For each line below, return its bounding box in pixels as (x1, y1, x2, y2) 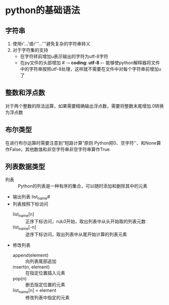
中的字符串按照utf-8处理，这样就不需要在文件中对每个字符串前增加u (20, 66, 161, 72)
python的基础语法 (5, 5, 80, 16)
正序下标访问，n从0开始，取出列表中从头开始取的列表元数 (25, 219, 146, 225)
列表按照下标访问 (12, 201, 48, 207)
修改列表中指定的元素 (25, 294, 70, 300)
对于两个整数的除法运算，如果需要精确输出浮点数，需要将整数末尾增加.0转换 (5, 103, 164, 109)
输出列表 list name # (12, 194, 50, 201)
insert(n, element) (12, 264, 50, 270)
